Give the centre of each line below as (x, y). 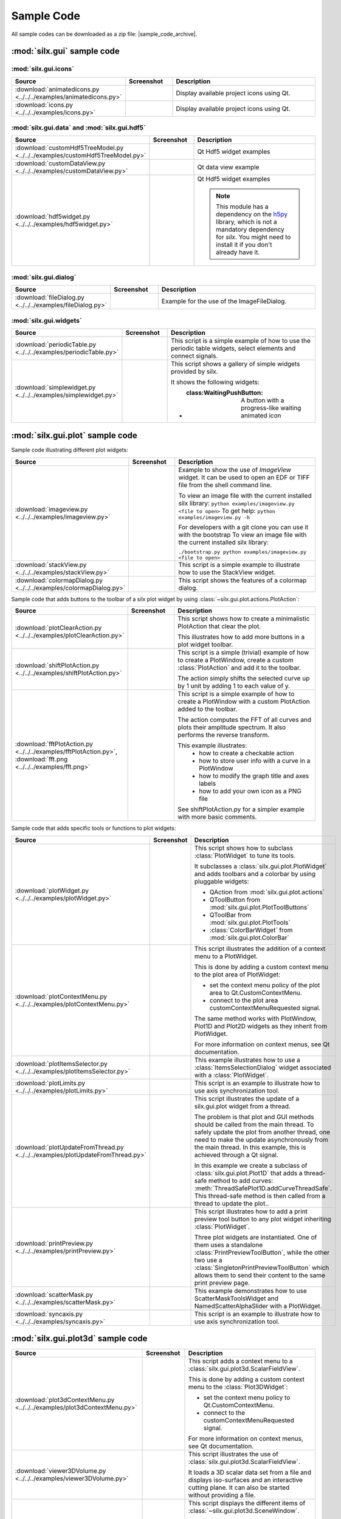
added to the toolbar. (207, 709)
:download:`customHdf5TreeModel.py (69, 148)
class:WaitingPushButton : (225, 393)
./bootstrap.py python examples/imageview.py (243, 552)
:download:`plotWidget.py (52, 890)
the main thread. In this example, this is (250, 1147)
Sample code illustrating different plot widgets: (70, 450)
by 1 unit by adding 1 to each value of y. (234, 686)
